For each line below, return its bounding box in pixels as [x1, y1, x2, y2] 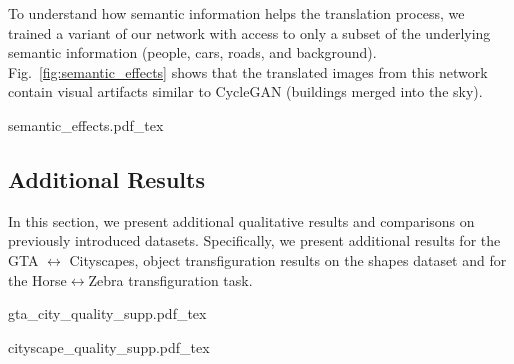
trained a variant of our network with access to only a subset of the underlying [8, 22, 491, 43]
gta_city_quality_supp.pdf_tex [8, 303, 207, 324]
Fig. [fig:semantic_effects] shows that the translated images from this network [8, 61, 488, 82]
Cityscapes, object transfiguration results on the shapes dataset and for [69, 249, 507, 270]
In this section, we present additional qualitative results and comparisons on [8, 210, 475, 231]
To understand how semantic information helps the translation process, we [8, 3, 465, 23]
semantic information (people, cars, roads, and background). [8, 42, 377, 63]
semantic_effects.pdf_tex [8, 114, 164, 135]
